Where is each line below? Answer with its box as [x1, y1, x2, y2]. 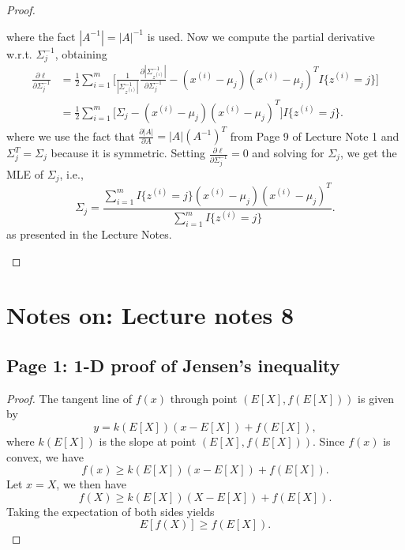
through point [170, 390, 238, 406]
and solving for [252, 145, 324, 161]
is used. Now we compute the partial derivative [147, 28, 375, 44]
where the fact [6, 28, 76, 44]
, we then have [56, 476, 126, 492]
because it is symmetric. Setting [51, 145, 205, 161]
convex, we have [6, 448, 84, 465]
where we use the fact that [6, 127, 135, 144]
